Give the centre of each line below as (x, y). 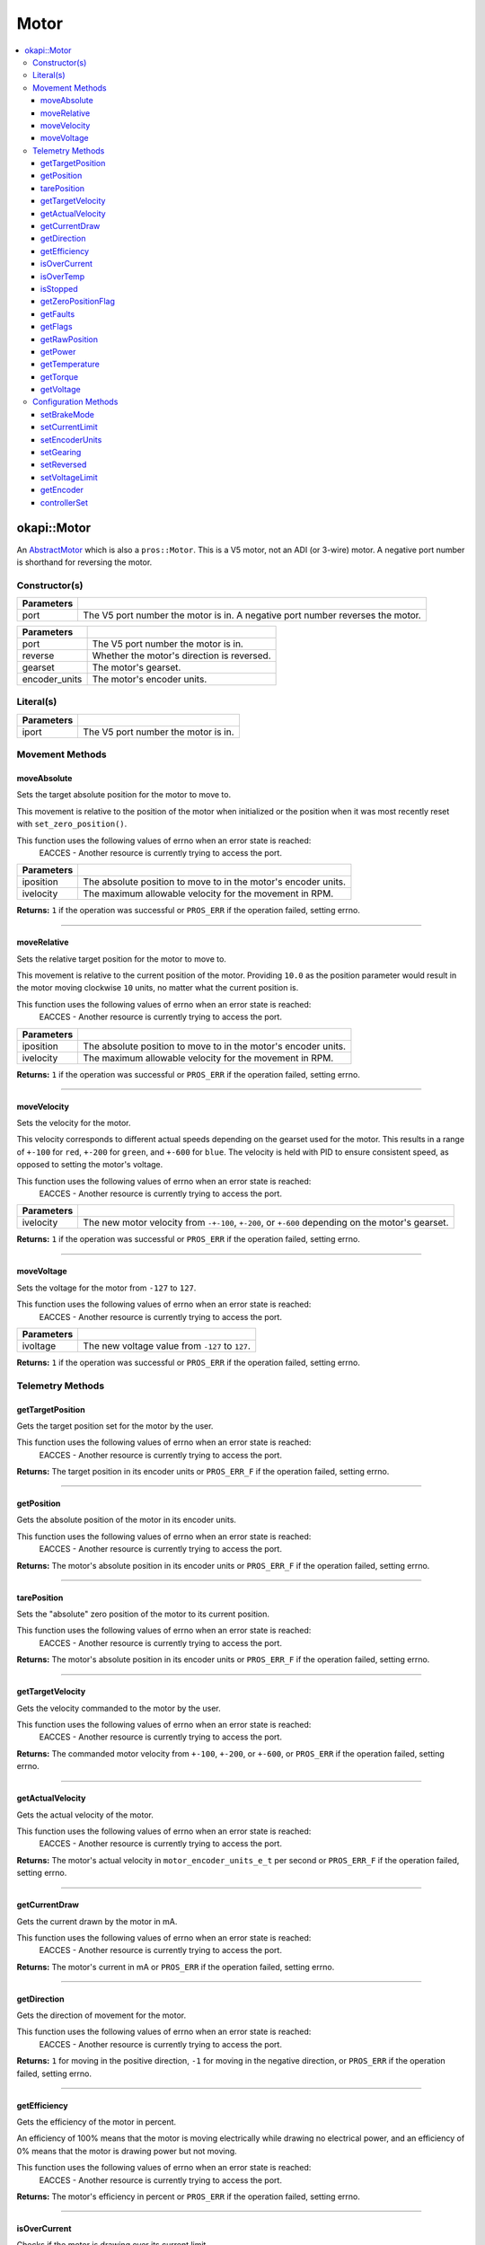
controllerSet (65, 502)
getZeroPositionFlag (78, 302)
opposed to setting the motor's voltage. (90, 1165)
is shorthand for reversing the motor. (84, 562)
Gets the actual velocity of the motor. (85, 1815)
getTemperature (71, 365)
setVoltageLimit (69, 477)
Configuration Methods (75, 402)
